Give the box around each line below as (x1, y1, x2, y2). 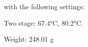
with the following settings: (4, 1, 85, 11)
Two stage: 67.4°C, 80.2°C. (4, 17, 84, 28)
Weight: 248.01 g (4, 34, 54, 44)
